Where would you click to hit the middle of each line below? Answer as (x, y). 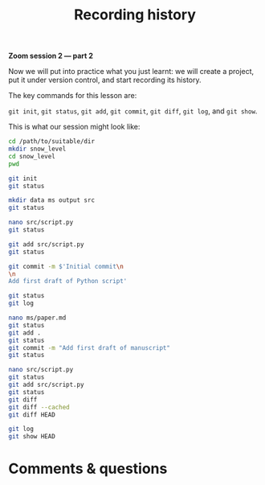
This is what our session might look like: (74, 127)
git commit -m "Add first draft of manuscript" (90, 347)
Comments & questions (88, 469)
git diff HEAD (32, 415)
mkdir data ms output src (51, 200)
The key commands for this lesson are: (73, 96)
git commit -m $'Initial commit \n (66, 266)
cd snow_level (32, 156)
